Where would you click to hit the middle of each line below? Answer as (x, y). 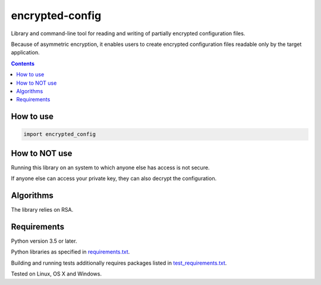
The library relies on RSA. (42, 210)
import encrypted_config (60, 134)
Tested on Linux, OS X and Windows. (56, 274)
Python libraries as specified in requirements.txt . (70, 252)
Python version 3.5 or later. (44, 241)
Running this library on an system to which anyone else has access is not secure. (111, 168)
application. (25, 52)
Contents (23, 63)
